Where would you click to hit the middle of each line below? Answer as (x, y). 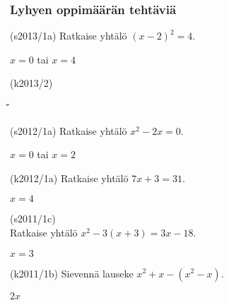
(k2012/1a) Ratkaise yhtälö (69, 178)
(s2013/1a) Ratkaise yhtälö (69, 36)
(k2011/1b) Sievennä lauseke (72, 273)
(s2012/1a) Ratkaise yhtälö (69, 130)
